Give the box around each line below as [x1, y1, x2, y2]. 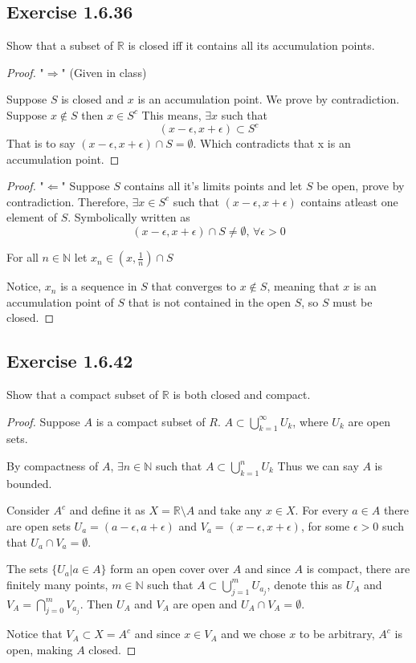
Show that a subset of [6, 37, 114, 54]
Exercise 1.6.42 [6, 348, 133, 373]
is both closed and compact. [173, 386, 311, 403]
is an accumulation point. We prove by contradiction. [137, 91, 400, 108]
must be [332, 293, 373, 310]
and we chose [221, 625, 286, 642]
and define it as [69, 502, 145, 519]
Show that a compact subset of [6, 386, 159, 403]
